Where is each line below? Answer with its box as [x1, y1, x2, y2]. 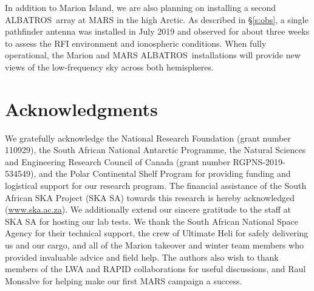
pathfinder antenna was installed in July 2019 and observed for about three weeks [5, 25, 310, 38]
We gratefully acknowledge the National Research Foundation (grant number [5, 131, 291, 144]
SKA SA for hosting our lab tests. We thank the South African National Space [5, 214, 299, 227]
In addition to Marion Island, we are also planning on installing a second [5, 1, 276, 13]
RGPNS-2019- [233, 155, 285, 168]
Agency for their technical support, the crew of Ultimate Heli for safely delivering [5, 227, 309, 239]
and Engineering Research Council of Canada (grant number [5, 155, 230, 168]
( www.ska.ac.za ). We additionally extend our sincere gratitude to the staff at [5, 203, 291, 216]
